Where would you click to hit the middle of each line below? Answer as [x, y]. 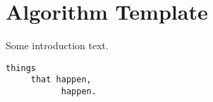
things [21, 68]
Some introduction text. [57, 45]
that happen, [61, 80]
